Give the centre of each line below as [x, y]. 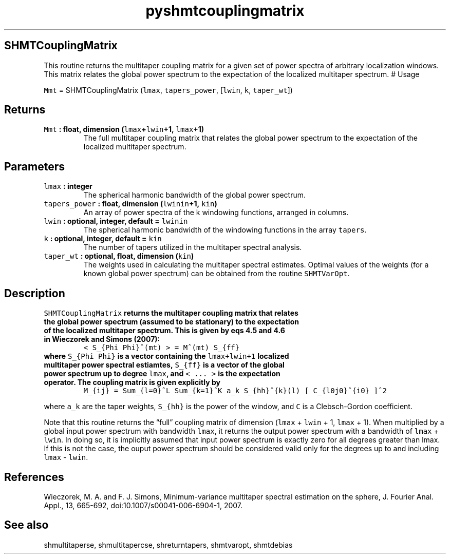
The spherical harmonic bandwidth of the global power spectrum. [195, 195]
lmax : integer [68, 186]
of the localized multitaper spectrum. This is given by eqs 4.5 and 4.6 [164, 331]
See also [26, 525]
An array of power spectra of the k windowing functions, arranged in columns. [216, 213]
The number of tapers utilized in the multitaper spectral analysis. [193, 247]
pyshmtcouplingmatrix [225, 11]
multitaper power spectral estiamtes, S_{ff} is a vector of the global [164, 365]
